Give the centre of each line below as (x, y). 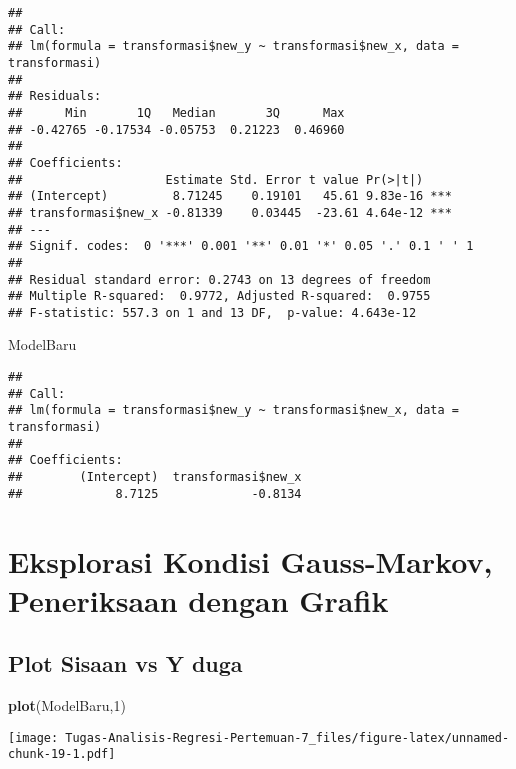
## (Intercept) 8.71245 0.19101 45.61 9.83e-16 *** (230, 196)
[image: (33, 737)
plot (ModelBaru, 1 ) (67, 705)
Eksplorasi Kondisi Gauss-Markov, (250, 560)
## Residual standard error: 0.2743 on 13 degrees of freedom (219, 279)
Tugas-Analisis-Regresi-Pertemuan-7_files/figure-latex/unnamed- (287, 737)
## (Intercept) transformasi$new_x (155, 477)
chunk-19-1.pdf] (62, 754)
